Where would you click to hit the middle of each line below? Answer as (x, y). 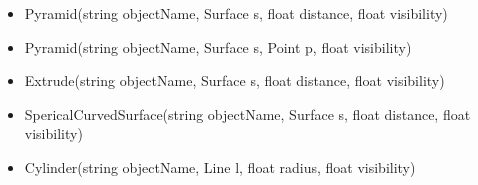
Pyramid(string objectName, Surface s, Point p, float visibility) (218, 46)
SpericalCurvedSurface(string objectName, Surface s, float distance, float (247, 113)
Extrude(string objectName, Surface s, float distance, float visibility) (234, 80)
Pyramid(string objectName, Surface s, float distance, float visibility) (236, 13)
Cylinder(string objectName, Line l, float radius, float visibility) (220, 166)
